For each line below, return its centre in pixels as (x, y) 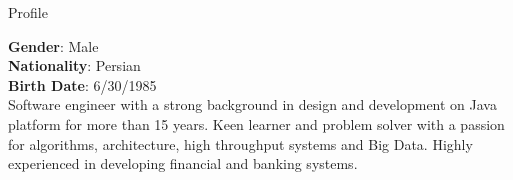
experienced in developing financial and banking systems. (183, 163)
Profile (28, 12)
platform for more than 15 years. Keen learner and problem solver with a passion (256, 123)
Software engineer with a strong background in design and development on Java (252, 104)
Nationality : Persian (74, 65)
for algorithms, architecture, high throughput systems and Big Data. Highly (240, 143)
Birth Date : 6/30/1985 (82, 84)
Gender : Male (53, 45)
